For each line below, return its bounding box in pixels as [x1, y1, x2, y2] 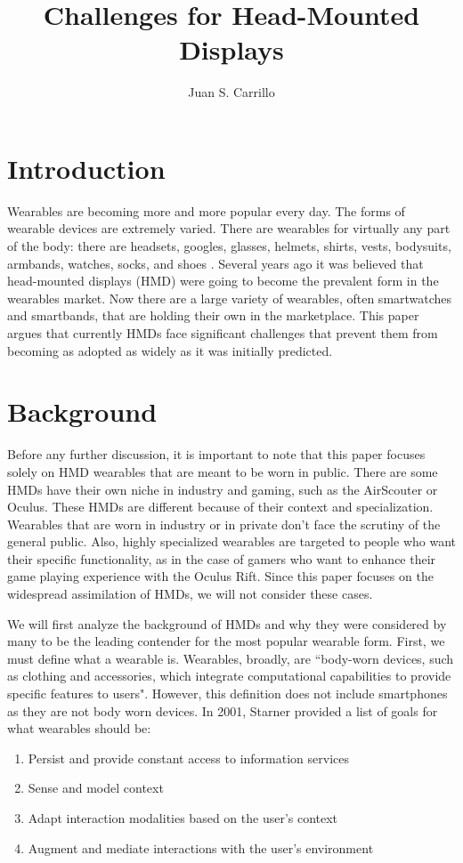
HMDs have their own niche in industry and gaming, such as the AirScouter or [7, 480, 438, 498]
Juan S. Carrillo [188, 83, 275, 101]
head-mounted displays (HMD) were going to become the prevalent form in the [7, 271, 439, 290]
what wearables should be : [7, 719, 151, 738]
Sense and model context [28, 778, 164, 797]
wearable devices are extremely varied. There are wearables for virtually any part [7, 219, 451, 238]
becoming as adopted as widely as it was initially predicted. [7, 341, 333, 359]
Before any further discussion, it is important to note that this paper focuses [7, 445, 426, 464]
